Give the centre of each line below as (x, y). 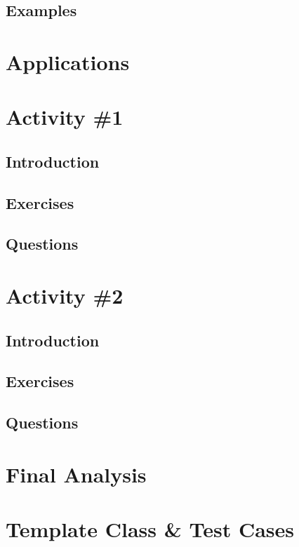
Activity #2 (65, 296)
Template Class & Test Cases (150, 529)
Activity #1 (65, 117)
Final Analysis (76, 474)
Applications (68, 61)
